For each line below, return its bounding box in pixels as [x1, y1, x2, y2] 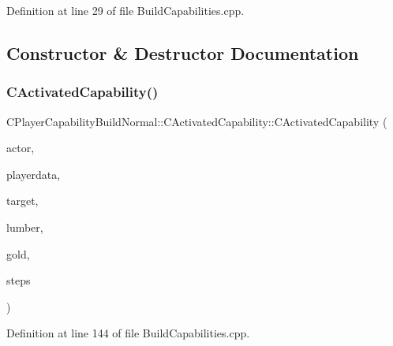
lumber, [6, 218, 43, 235]
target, [6, 192, 39, 209]
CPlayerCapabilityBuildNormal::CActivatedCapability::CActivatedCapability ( [6, 113, 387, 129]
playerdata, [6, 166, 61, 182]
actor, [6, 140, 35, 156]
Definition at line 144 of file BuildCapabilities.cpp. [6, 325, 250, 341]
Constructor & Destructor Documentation [6, 40, 359, 65]
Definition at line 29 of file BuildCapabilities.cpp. [6, 2, 245, 18]
